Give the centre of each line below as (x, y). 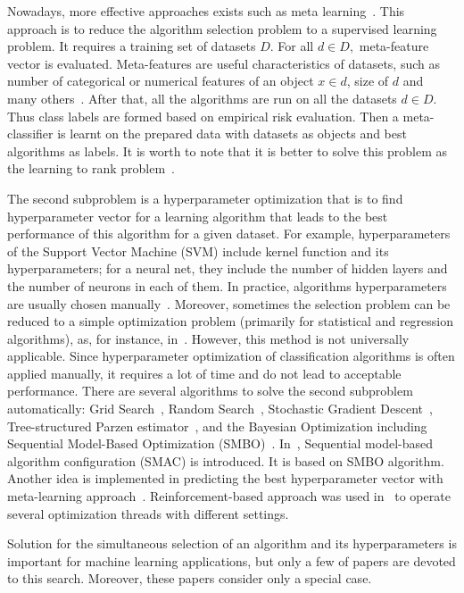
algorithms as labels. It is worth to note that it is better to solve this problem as (228, 150)
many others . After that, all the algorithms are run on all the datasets (202, 98)
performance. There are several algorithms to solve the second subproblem (210, 391)
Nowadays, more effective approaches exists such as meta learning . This (206, 11)
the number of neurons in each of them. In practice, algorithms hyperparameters (227, 285)
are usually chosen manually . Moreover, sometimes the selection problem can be (229, 303)
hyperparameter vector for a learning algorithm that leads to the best (198, 216)
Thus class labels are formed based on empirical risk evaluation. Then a (203, 116)
